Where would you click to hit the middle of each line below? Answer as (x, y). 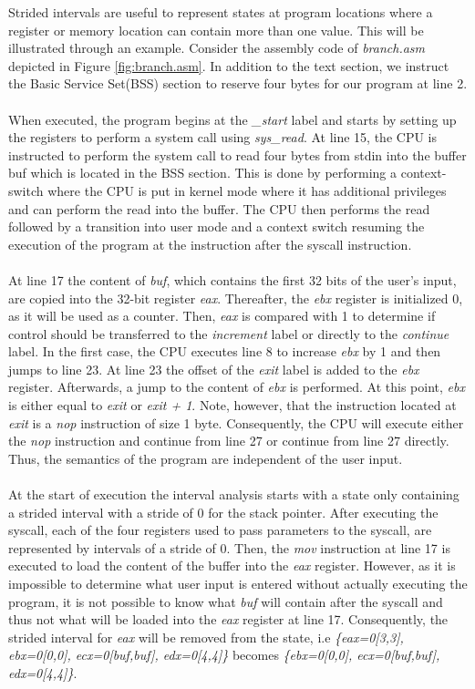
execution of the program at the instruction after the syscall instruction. (210, 244)
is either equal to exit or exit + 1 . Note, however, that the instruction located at (232, 405)
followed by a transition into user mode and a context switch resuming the (217, 226)
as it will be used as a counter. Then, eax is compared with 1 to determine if (222, 316)
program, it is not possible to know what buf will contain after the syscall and (226, 601)
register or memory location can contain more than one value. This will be (216, 30)
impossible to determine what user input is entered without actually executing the (238, 583)
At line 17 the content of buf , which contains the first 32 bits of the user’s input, (232, 279)
